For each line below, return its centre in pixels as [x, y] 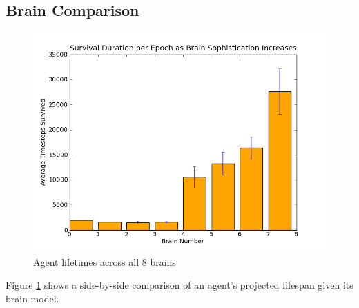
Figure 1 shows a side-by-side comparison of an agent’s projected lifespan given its [179, 285]
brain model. [32, 298]
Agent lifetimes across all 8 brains [105, 261]
